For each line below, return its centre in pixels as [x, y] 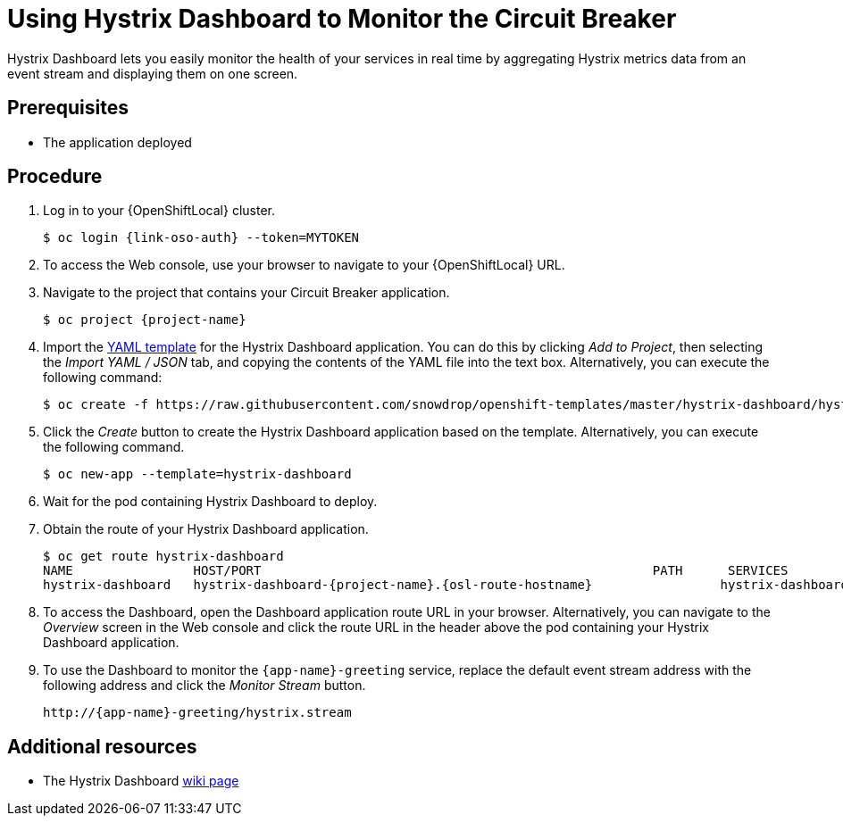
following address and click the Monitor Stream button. [204, 686]
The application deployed [117, 142]
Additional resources [102, 746]
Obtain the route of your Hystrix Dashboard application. [206, 529]
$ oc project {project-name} [145, 320]
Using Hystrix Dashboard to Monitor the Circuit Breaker [342, 19]
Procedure [55, 177]
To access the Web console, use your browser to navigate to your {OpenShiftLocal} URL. [304, 265]
